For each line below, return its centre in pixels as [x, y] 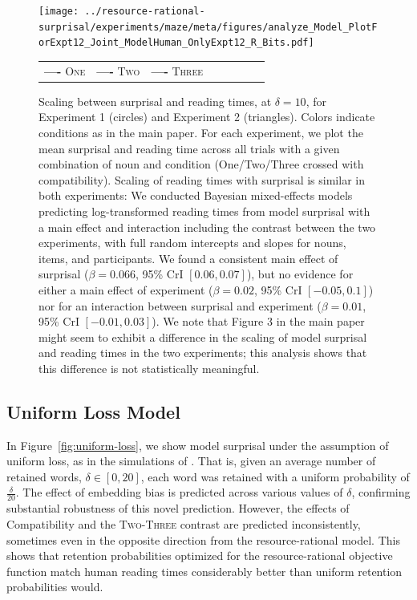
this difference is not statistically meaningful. [149, 368]
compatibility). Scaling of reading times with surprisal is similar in [202, 179]
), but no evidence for [300, 274]
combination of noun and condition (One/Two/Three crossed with [201, 164]
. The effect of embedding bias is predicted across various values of [179, 492]
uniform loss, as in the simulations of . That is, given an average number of [191, 461]
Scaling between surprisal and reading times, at [155, 101]
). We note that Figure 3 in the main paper [258, 321]
